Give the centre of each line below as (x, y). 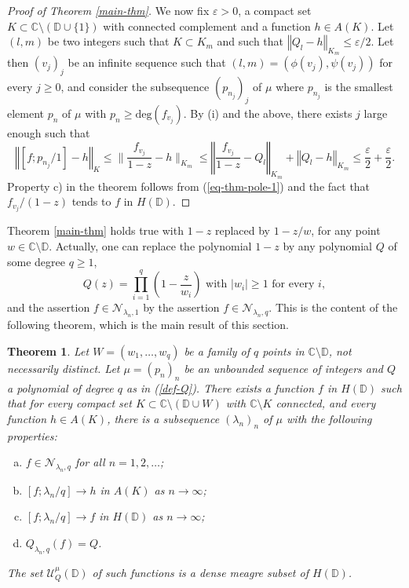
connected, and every (326, 403)
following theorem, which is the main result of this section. (148, 325)
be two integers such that (108, 41)
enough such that (49, 132)
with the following (329, 418)
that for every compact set (69, 403)
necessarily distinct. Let (64, 368)
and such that (250, 41)
